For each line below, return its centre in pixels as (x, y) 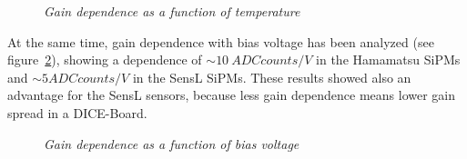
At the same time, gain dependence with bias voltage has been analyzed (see (221, 41)
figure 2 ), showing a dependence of (105, 60)
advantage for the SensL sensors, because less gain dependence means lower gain (232, 95)
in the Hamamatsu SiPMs (388, 60)
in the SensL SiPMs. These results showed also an (272, 77)
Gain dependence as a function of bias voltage (172, 143)
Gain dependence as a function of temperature (172, 11)
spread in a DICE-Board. (77, 112)
